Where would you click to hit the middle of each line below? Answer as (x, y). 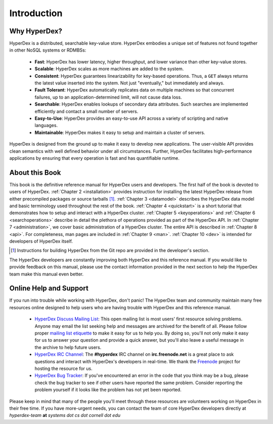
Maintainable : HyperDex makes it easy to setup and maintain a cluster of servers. (120, 132)
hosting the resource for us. (64, 368)
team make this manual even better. (47, 274)
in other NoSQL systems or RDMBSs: (48, 50)
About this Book (35, 173)
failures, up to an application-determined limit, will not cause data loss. (108, 97)
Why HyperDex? (36, 31)
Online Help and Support (49, 288)
